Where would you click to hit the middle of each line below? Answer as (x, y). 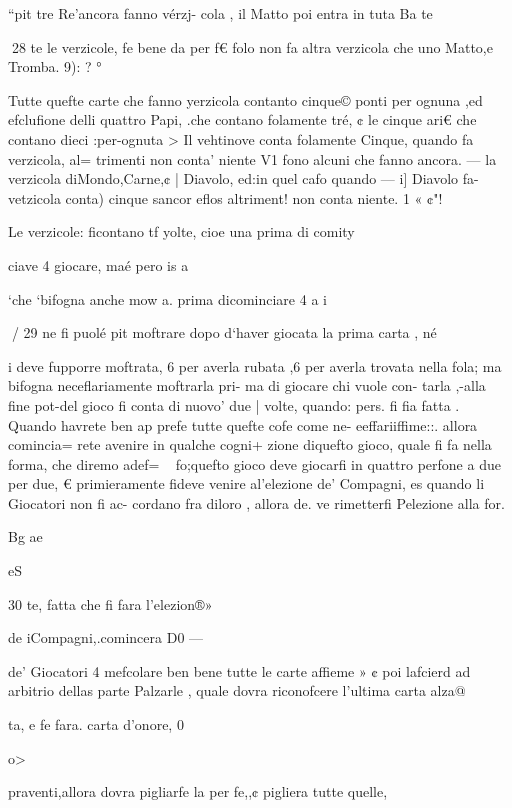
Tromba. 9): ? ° (55, 66)
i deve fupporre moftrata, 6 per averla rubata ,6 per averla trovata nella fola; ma (255, 365)
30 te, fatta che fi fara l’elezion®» (110, 603)
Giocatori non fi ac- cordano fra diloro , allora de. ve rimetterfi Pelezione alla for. (256, 502)
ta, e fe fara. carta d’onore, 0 (96, 724)
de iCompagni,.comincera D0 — (106, 637)
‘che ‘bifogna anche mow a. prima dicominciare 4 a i (167, 298)
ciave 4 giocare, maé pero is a (98, 264)
